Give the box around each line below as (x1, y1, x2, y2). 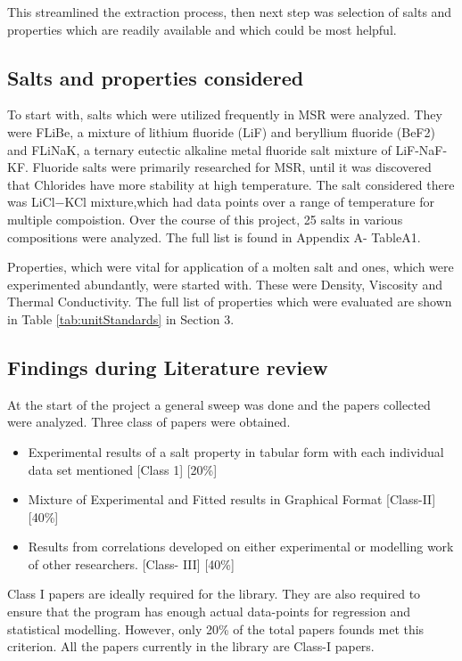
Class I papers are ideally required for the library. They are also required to (7, 584, 421, 603)
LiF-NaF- (395, 140, 448, 159)
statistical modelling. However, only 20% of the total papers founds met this (7, 619, 425, 638)
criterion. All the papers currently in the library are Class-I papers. (7, 637, 375, 656)
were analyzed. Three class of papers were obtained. (7, 412, 291, 431)
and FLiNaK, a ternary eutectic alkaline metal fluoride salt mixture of (7, 140, 392, 159)
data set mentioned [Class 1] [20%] (28, 460, 218, 478)
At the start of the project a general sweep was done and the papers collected (7, 395, 431, 413)
